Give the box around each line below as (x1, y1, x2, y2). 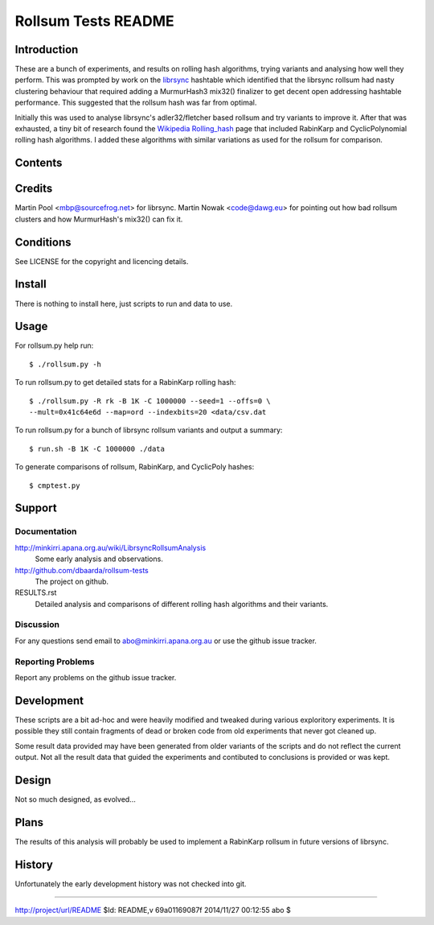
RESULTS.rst (14, 588, 57, 597)
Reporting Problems (14, 656, 95, 667)
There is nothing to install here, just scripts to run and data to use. (14, 299, 233, 308)
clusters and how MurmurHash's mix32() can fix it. (14, 214, 183, 224)
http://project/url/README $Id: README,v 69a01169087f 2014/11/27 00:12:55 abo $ (14, 906, 291, 915)
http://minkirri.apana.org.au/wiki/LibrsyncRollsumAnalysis (14, 543, 207, 552)
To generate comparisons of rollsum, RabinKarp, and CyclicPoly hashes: (14, 462, 255, 472)
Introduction (14, 43, 79, 56)
